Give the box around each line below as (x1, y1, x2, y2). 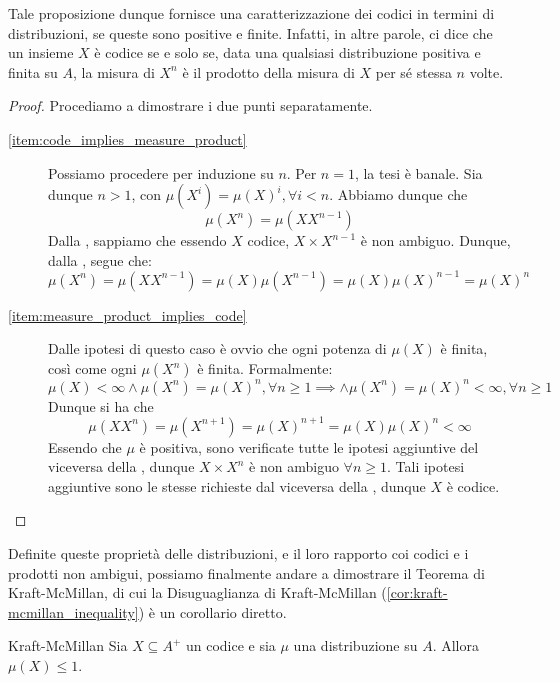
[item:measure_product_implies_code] (8, 304, 247, 325)
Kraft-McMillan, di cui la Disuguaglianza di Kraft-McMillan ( (8, 582, 387, 603)
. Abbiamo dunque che (329, 184, 468, 205)
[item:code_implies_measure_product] (8, 128, 247, 149)
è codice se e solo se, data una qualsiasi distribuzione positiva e (94, 42, 481, 63)
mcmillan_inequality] (8, 601, 139, 622)
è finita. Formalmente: (197, 358, 333, 379)
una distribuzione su (293, 635, 418, 656)
